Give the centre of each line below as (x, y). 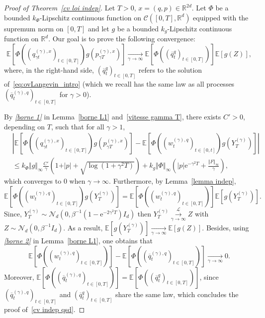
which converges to (33, 181)
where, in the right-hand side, (49, 69)
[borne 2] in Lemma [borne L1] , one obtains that (79, 240)
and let (98, 28)
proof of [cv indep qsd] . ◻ (44, 309)
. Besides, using (225, 227)
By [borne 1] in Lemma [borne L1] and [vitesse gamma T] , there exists (113, 116)
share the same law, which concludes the (177, 294)
